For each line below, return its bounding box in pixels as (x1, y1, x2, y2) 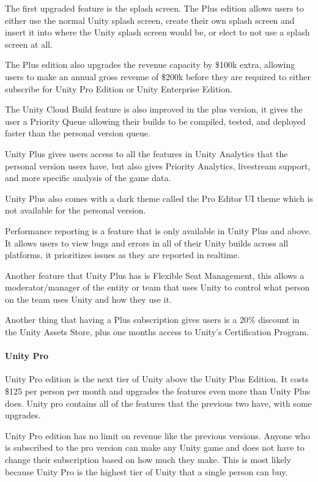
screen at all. (5, 37, 53, 50)
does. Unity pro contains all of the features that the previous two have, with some (5, 396, 312, 409)
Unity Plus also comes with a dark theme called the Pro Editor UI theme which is (5, 191, 313, 204)
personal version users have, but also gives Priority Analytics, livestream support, (5, 159, 311, 172)
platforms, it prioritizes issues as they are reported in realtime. (5, 248, 240, 261)
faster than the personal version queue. (5, 127, 150, 139)
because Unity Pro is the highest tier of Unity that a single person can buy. (5, 465, 288, 478)
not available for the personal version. (5, 204, 146, 217)
